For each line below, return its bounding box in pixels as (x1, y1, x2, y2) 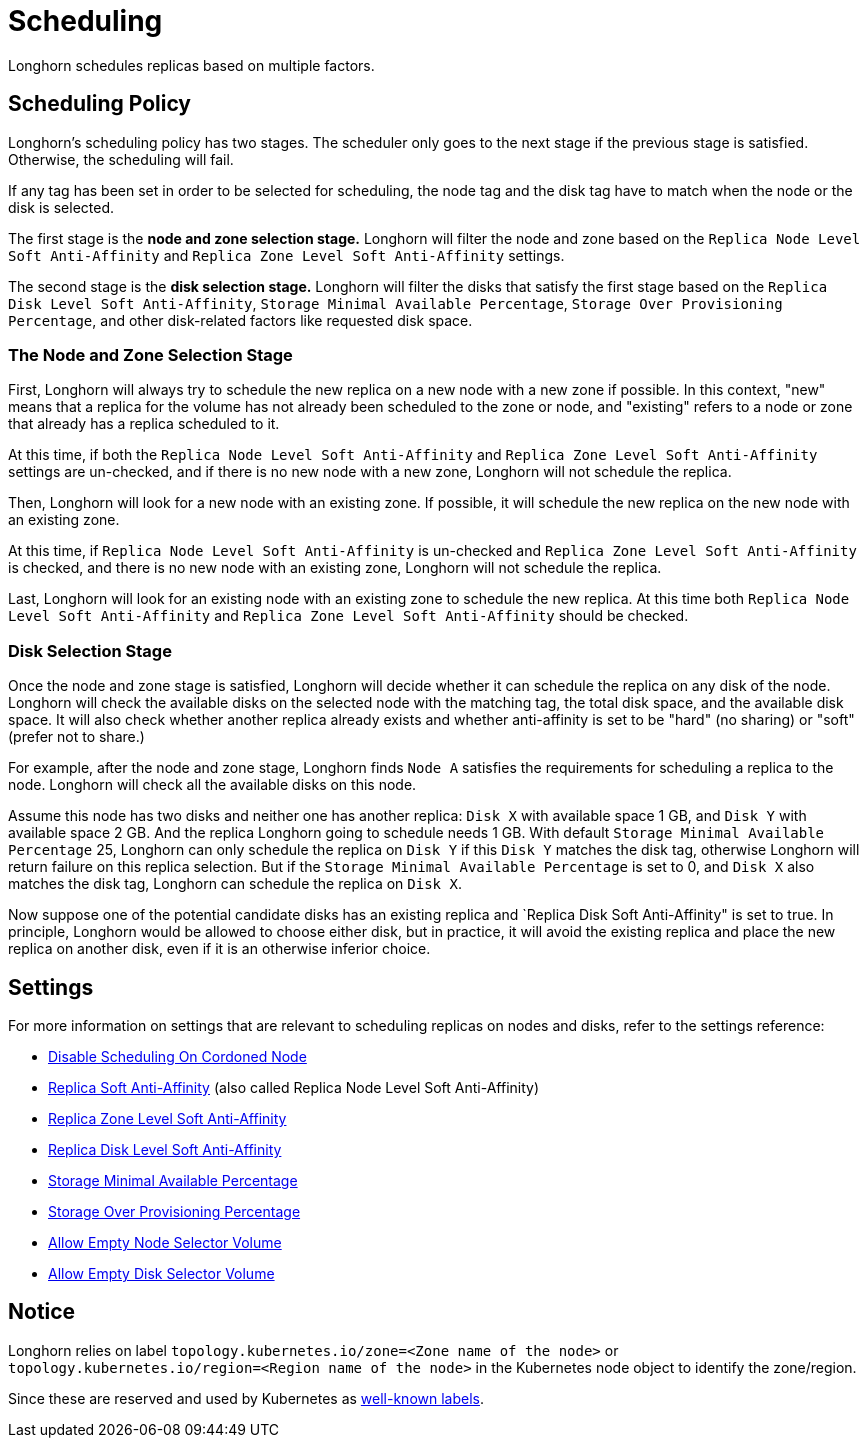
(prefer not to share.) (8, 728, 145, 746)
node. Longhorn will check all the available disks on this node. (8, 776, 417, 794)
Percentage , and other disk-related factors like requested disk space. (8, 311, 473, 329)
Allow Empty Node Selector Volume (48, 1233, 282, 1251)
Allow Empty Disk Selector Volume (48, 1264, 275, 1282)
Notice (8, 1299, 76, 1325)
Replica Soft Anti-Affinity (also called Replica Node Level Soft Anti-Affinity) (48, 1078, 540, 1096)
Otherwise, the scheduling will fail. (8, 150, 234, 168)
